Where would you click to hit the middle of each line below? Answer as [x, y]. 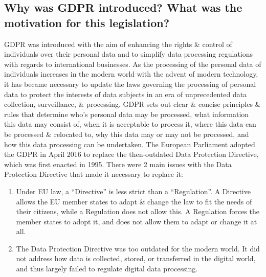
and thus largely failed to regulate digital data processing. [107, 269]
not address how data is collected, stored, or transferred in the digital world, [136, 258]
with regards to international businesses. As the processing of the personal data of [133, 64]
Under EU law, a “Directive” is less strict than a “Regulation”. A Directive [133, 191]
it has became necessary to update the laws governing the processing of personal [130, 84]
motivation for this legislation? [87, 22]
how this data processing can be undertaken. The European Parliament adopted [130, 144]
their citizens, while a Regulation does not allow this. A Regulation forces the [138, 211]
